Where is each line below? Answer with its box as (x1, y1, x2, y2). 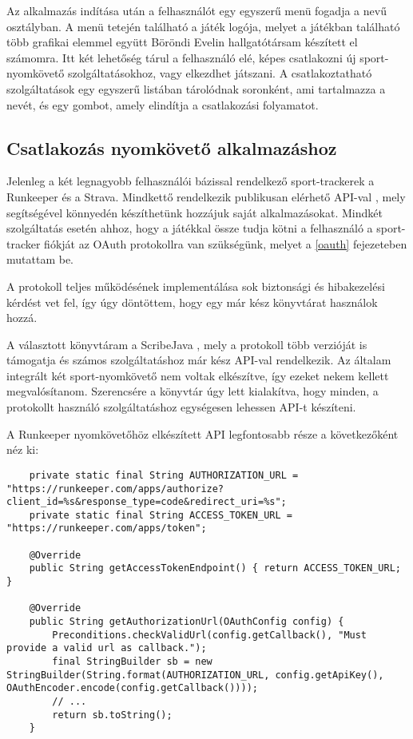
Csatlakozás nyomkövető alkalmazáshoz (6, 135, 337, 160)
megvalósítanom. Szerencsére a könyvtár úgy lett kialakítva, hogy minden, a (6, 383, 379, 399)
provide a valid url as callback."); (6, 642, 207, 654)
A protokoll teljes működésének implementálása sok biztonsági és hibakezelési (6, 277, 385, 294)
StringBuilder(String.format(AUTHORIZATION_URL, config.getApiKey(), (6, 669, 384, 681)
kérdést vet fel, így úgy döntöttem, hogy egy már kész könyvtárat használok (6, 293, 378, 310)
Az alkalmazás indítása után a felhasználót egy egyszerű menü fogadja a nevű (6, 2, 387, 18)
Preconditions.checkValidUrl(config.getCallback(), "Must (52, 629, 367, 641)
